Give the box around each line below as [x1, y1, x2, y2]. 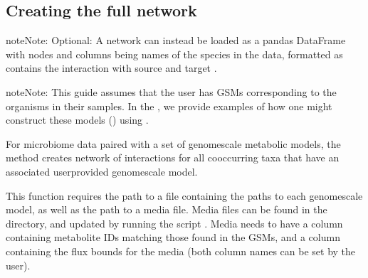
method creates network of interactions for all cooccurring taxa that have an [6, 150, 340, 165]
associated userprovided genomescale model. [6, 164, 198, 178]
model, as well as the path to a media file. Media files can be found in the [6, 202, 327, 217]
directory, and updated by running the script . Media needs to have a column [6, 215, 343, 230]
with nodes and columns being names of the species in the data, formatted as [6, 46, 343, 61]
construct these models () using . [6, 112, 149, 127]
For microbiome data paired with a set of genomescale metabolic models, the [6, 136, 341, 151]
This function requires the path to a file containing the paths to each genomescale [6, 188, 363, 203]
